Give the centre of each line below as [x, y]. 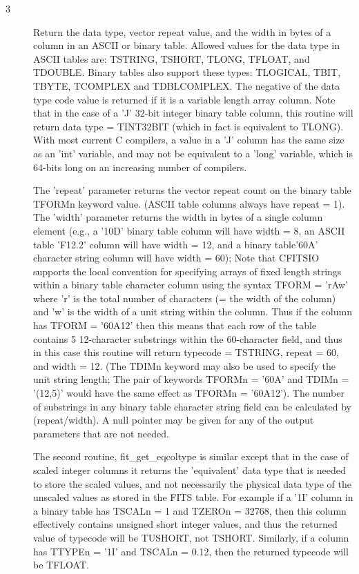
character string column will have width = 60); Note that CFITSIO [176, 258]
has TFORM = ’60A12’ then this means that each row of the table [175, 325]
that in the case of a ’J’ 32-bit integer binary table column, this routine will [193, 113]
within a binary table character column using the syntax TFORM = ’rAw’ [191, 285]
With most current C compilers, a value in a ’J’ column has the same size [189, 140]
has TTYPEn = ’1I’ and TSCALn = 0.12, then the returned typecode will [191, 551]
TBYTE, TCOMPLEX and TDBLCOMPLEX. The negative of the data [187, 85]
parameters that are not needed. [101, 433]
